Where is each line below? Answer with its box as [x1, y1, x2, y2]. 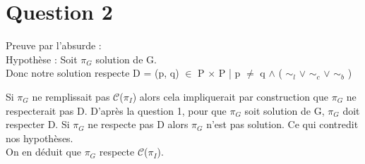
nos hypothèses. [6, 130, 73, 145]
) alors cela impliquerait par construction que [132, 89, 328, 103]
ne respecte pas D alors [88, 117, 189, 132]
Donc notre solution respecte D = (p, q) [6, 65, 179, 80]
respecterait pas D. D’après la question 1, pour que [6, 103, 227, 118]
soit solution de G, [244, 103, 325, 118]
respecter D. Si [6, 117, 70, 132]
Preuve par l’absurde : [6, 38, 102, 53]
